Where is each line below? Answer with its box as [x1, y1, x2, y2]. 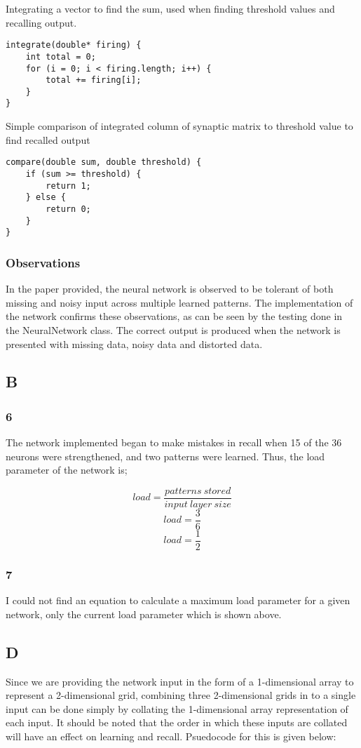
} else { [25, 192, 66, 203]
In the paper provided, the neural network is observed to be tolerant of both [6, 281, 334, 296]
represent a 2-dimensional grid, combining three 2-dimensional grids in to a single [6, 688, 356, 702]
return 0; [46, 203, 91, 214]
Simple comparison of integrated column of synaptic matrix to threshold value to [6, 119, 353, 133]
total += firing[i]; [46, 75, 142, 86]
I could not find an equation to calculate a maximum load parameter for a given [6, 593, 350, 608]
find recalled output [6, 132, 90, 147]
